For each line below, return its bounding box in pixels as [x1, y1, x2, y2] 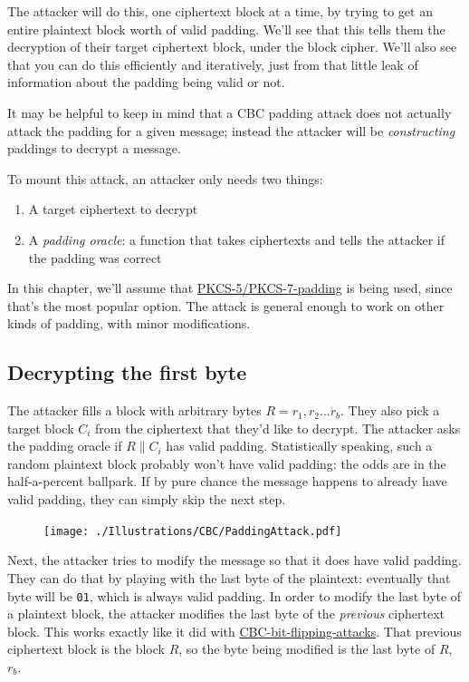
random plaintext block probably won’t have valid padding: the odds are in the [7, 453, 446, 473]
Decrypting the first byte [7, 358, 247, 386]
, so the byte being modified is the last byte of [178, 639, 435, 658]
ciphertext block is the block [7, 639, 165, 658]
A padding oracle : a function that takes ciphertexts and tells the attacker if [28, 229, 445, 248]
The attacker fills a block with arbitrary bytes [7, 401, 262, 420]
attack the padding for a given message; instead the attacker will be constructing [7, 121, 455, 140]
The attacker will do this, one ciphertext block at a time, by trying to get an [7, 2, 433, 20]
